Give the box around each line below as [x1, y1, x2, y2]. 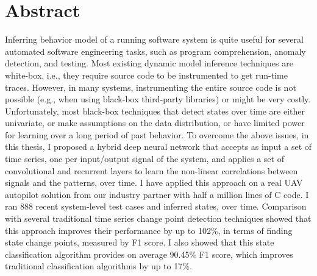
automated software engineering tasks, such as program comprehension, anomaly [5, 44, 306, 57]
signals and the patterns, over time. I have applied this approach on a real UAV [5, 176, 303, 189]
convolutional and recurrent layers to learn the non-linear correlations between [5, 164, 298, 177]
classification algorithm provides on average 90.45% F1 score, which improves [5, 247, 293, 260]
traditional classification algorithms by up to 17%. [5, 260, 192, 272]
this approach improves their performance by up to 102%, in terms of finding [5, 224, 293, 236]
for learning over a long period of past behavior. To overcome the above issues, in [5, 128, 309, 141]
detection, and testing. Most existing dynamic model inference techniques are [5, 57, 293, 69]
